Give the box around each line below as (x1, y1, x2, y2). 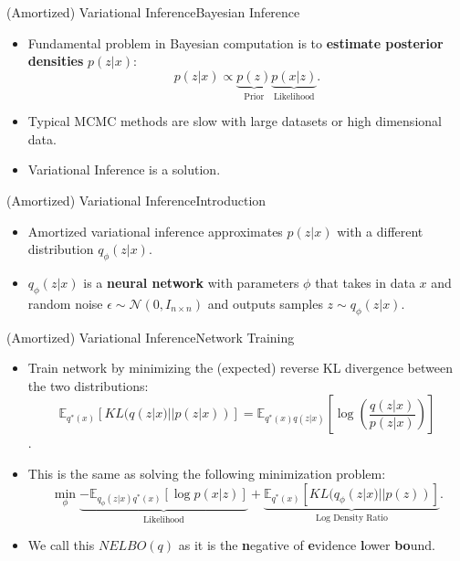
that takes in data (315, 272, 415, 291)
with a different (337, 221, 423, 240)
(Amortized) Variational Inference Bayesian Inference (6, 3, 300, 21)
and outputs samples (207, 293, 323, 312)
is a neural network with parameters (83, 272, 299, 291)
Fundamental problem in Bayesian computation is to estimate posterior (27, 33, 444, 52)
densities (27, 51, 84, 70)
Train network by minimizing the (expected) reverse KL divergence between (27, 358, 453, 377)
